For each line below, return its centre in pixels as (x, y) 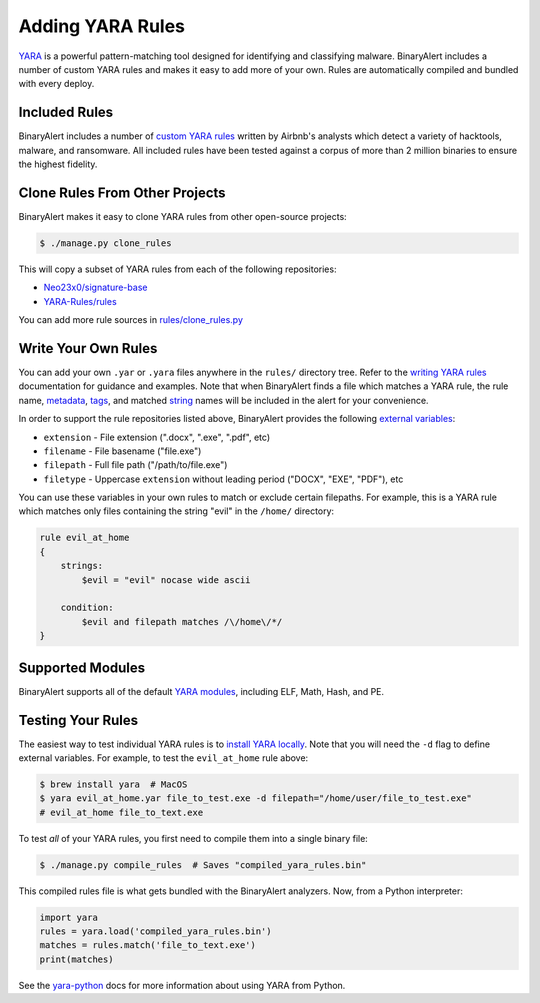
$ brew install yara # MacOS (113, 784)
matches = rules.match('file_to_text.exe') (148, 945)
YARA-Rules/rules (80, 301)
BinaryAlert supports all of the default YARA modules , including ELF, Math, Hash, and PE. (201, 691)
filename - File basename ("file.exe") (122, 451)
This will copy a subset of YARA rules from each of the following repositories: (177, 269)
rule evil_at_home (84, 538)
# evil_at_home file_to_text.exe (121, 812)
